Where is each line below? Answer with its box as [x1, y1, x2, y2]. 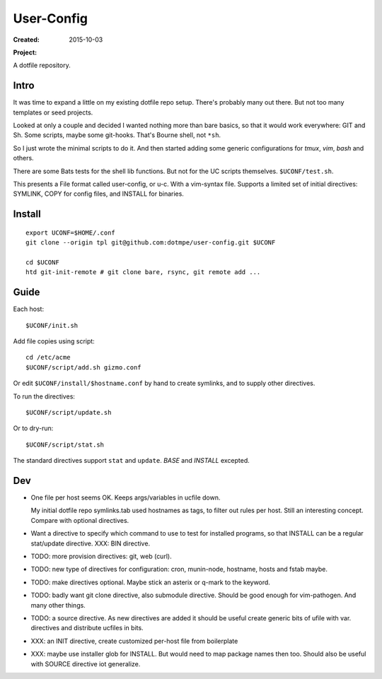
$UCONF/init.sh [25, 321, 79, 329]
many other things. [30, 601, 86, 609]
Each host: [13, 305, 45, 314]
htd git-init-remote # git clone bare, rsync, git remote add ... [25, 268, 261, 276]
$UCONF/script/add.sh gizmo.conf [25, 363, 141, 371]
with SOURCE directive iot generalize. [30, 659, 141, 668]
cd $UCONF [25, 258, 59, 266]
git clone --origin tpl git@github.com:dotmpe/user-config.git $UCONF [25, 239, 276, 247]
